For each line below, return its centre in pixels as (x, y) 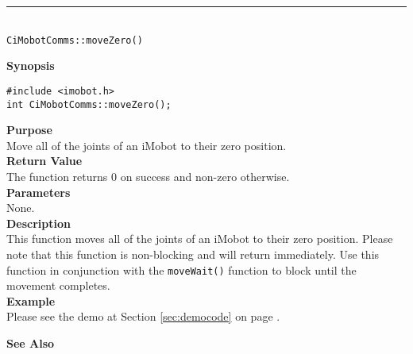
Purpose (29, 130)
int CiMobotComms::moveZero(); (89, 104)
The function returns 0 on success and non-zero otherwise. (148, 176)
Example (31, 300)
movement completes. (58, 285)
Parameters (39, 192)
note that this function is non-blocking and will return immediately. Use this (193, 254)
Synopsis (31, 65)
